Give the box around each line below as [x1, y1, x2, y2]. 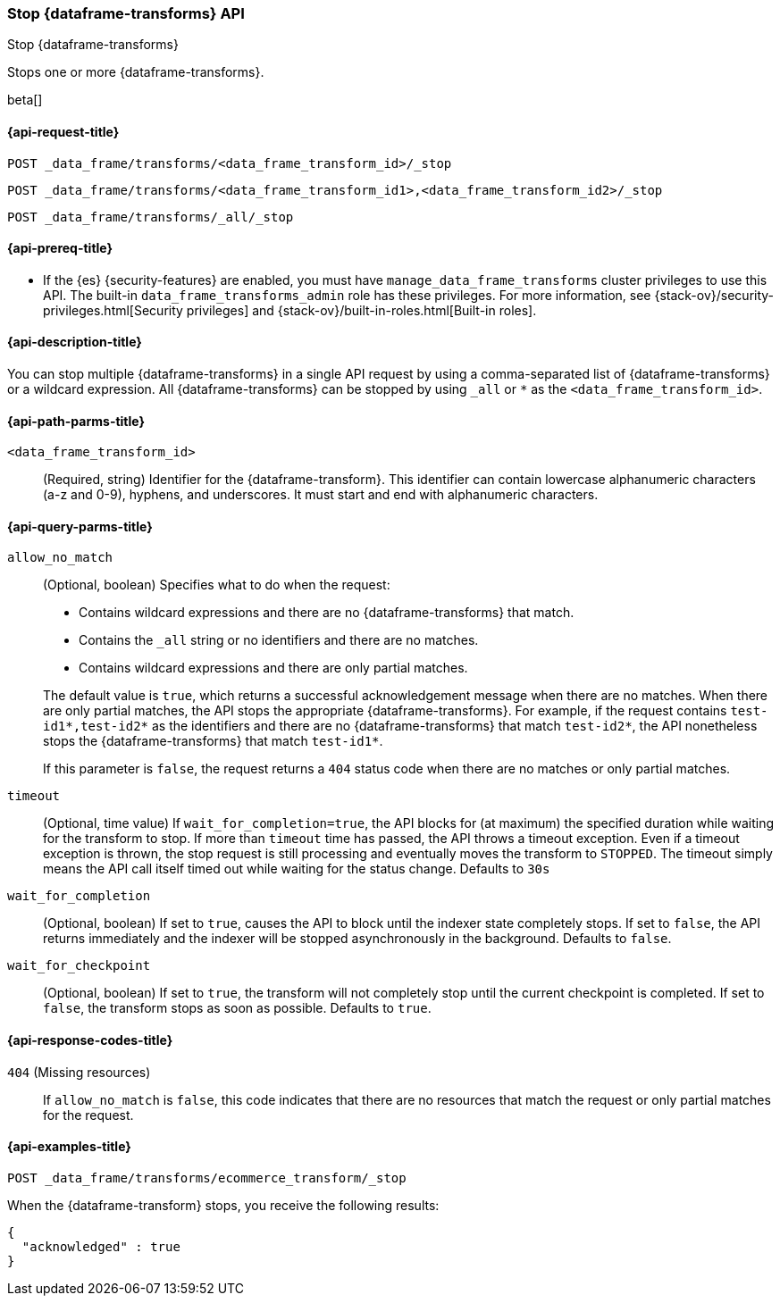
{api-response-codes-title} [7, 1032, 173, 1048]
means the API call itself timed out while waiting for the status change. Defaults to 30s [43, 861, 550, 877]
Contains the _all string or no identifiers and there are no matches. [79, 632, 479, 648]
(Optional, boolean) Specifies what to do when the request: [43, 577, 390, 593]
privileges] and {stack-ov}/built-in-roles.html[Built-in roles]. [186, 302, 537, 318]
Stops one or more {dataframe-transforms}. [7, 64, 264, 80]
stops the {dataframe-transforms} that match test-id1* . [43, 733, 383, 749]
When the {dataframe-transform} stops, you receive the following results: [7, 1197, 440, 1213]
